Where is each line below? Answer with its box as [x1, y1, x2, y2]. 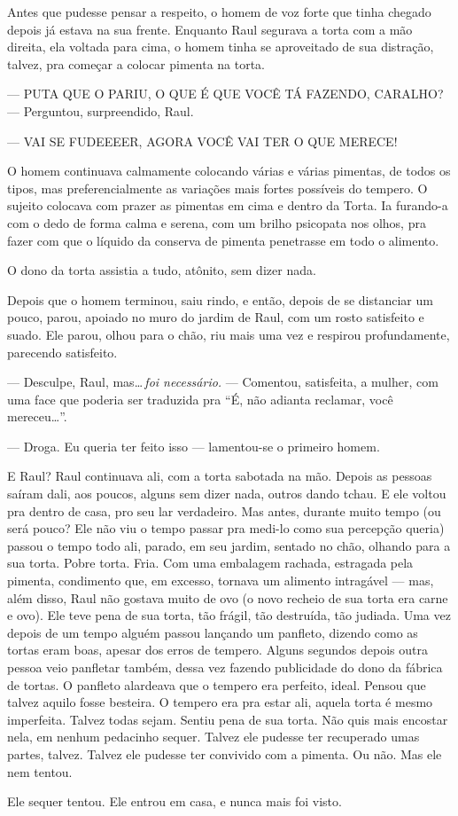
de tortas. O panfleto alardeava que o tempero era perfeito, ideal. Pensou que [7, 675, 426, 694]
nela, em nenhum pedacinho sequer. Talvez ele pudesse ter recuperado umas [7, 727, 420, 746]
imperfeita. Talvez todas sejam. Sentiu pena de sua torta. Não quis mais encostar [7, 710, 448, 728]
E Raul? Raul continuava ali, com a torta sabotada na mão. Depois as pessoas [7, 467, 432, 485]
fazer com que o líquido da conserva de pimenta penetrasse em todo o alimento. [7, 231, 439, 249]
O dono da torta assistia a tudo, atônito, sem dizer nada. [7, 261, 316, 279]
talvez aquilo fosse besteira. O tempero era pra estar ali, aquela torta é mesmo [7, 693, 433, 711]
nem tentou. [7, 762, 73, 781]
